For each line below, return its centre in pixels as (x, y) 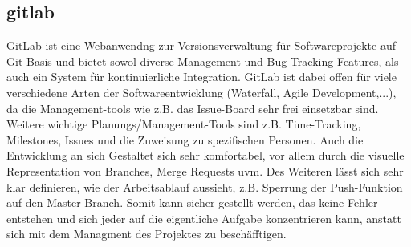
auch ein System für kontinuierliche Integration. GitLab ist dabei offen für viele (201, 77)
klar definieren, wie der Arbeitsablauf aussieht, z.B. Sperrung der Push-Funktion (205, 186)
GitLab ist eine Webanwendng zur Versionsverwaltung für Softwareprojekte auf (201, 45)
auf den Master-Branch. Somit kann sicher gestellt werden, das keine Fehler (192, 202)
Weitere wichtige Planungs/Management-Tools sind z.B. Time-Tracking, (184, 124)
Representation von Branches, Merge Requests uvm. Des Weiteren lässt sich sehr (205, 170)
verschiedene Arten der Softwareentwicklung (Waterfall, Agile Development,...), (201, 92)
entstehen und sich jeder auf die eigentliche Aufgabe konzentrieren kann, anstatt (204, 218)
